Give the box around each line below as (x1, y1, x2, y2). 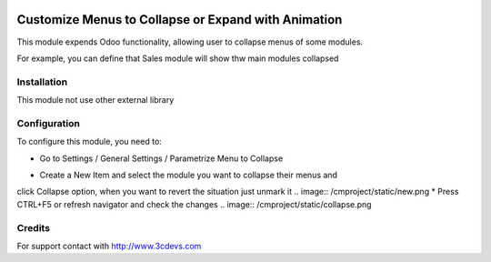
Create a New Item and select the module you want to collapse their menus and (39, 169, 338, 180)
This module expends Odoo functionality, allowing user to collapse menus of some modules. (16, 36, 364, 47)
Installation (16, 76, 68, 88)
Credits (16, 221, 50, 234)
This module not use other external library (16, 95, 175, 106)
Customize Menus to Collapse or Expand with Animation (16, 12, 343, 27)
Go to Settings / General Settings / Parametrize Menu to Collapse (39, 153, 284, 164)
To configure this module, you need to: (16, 136, 163, 147)
